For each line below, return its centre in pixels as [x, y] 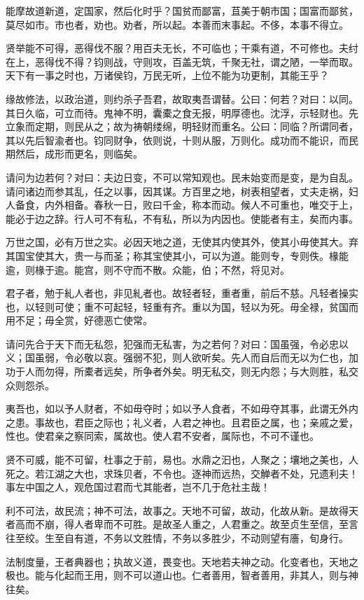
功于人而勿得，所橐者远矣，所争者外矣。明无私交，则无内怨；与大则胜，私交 [182, 371]
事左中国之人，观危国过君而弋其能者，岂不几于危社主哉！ [138, 487]
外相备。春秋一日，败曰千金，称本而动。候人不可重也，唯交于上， [206, 205]
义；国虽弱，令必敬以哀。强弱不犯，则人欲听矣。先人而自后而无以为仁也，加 [182, 357]
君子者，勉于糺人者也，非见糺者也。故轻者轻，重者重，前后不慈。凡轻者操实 [182, 293]
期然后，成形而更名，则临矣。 [74, 154]
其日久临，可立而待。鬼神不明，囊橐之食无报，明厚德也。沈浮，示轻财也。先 [182, 112]
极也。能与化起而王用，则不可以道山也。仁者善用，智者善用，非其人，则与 [177, 575]
